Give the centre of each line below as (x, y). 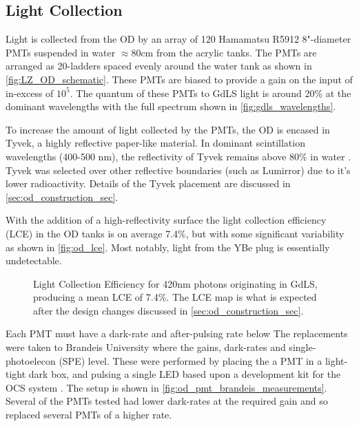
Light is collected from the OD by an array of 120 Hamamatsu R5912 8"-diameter (178, 39)
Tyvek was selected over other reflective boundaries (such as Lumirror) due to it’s (178, 170)
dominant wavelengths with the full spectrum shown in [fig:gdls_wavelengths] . (171, 106)
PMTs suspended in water (61, 52)
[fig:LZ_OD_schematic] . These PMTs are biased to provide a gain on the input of (179, 79)
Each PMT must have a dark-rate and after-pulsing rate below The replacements (177, 333)
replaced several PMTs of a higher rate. (89, 415)
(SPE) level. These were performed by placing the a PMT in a (191, 360)
